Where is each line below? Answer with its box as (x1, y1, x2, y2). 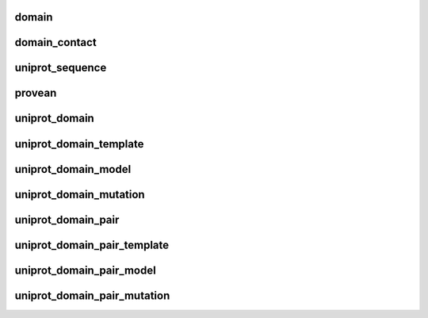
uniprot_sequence (14, 61, 107, 75)
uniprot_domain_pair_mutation (14, 289, 170, 302)
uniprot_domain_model (14, 163, 132, 176)
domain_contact (14, 36, 97, 49)
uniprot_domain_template (14, 137, 144, 151)
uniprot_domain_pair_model (14, 263, 156, 277)
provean (14, 86, 57, 100)
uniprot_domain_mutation (14, 187, 146, 201)
